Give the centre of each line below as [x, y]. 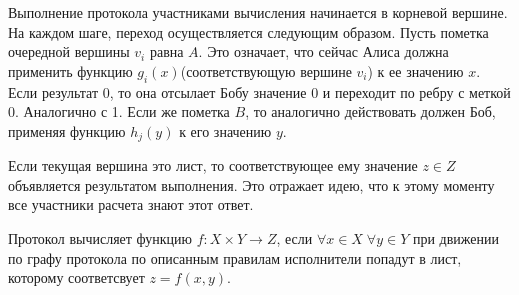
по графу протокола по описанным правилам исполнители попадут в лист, [235, 257]
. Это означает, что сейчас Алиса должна [323, 51]
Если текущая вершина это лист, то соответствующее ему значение [213, 165]
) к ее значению [415, 70]
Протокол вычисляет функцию [100, 238]
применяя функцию [67, 130]
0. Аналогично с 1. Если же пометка [119, 111]
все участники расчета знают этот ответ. [131, 204]
